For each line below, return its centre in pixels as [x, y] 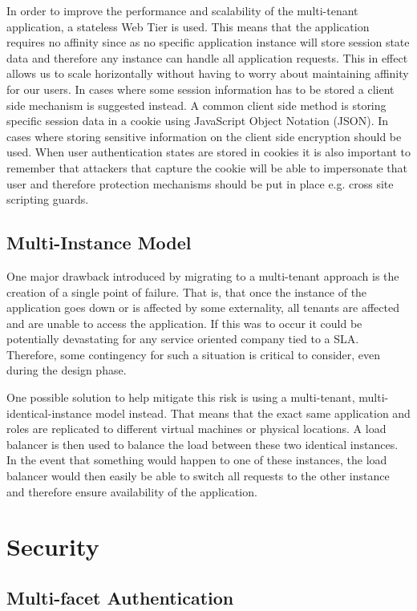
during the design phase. [67, 370]
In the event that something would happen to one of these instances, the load [197, 460]
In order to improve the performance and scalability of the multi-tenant [182, 10]
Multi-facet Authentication [120, 597]
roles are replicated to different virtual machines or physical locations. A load [196, 429]
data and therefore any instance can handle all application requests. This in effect [207, 57]
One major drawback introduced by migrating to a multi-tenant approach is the [203, 275]
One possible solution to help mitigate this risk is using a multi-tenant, [181, 397]
